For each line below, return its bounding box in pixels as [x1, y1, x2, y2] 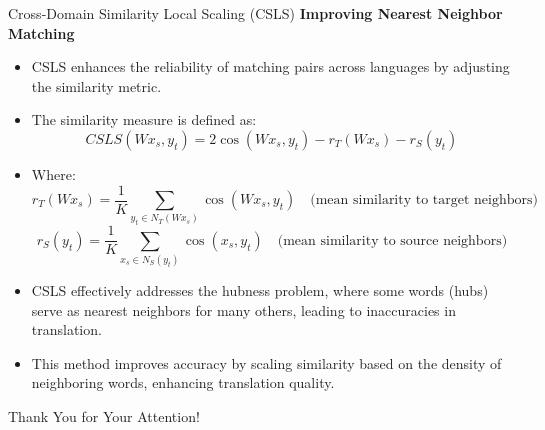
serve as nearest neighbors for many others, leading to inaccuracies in [31, 299, 456, 320]
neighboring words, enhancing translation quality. [31, 372, 335, 393]
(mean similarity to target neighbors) [310, 193, 538, 208]
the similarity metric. [31, 75, 162, 96]
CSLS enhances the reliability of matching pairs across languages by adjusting [31, 56, 510, 77]
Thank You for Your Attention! [8, 406, 200, 427]
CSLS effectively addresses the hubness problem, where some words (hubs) [31, 280, 489, 301]
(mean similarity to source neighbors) [277, 233, 508, 248]
